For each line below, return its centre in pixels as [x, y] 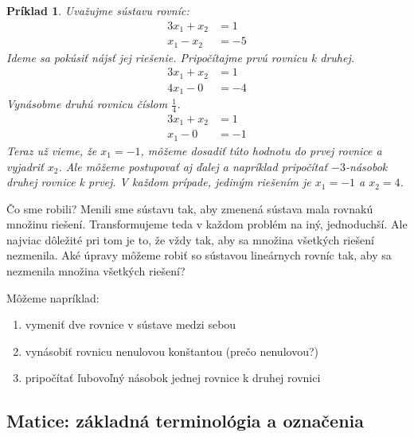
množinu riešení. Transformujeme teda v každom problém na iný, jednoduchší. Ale [207, 224]
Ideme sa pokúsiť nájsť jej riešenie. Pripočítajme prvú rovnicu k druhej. [181, 57]
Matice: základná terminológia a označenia [186, 421]
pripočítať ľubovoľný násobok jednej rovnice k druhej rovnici [173, 378]
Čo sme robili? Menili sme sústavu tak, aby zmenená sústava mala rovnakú [190, 208]
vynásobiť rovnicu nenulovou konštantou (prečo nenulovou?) [172, 351]
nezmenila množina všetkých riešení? [96, 271]
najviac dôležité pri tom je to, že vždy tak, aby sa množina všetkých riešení [190, 239]
